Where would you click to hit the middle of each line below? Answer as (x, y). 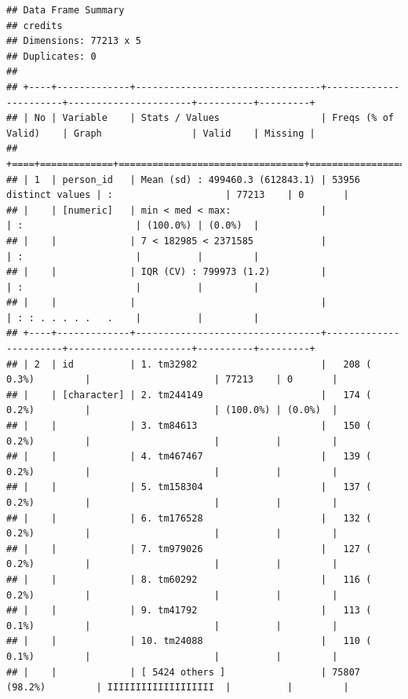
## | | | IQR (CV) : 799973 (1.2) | (167, 272)
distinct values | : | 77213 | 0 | (178, 195)
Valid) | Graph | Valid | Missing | (161, 133)
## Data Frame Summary (66, 10)
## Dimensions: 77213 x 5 (74, 41)
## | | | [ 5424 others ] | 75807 (184, 672)
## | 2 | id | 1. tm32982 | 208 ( (189, 364)
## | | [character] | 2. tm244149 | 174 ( (189, 395)
